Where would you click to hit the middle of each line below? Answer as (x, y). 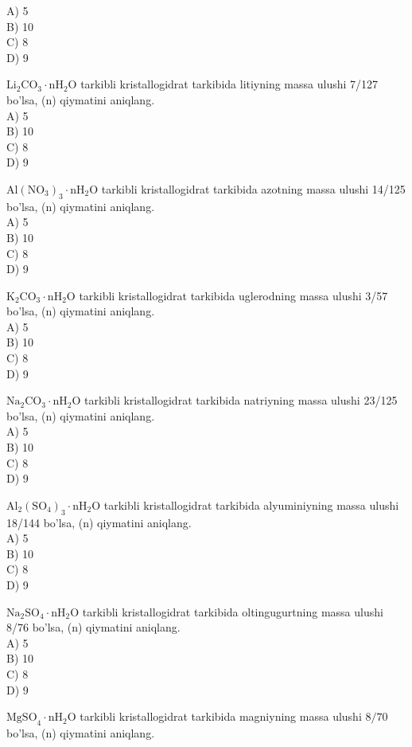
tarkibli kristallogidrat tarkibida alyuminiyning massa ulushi (251, 505)
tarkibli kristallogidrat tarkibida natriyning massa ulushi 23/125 (241, 400)
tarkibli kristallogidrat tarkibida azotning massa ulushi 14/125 (253, 188)
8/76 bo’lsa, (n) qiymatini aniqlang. (93, 627)
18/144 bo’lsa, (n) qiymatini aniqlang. (99, 522)
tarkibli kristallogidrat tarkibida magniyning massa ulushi (221, 716)
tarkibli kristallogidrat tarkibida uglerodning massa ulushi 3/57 (233, 295)
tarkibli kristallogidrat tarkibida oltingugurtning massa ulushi (233, 611)
